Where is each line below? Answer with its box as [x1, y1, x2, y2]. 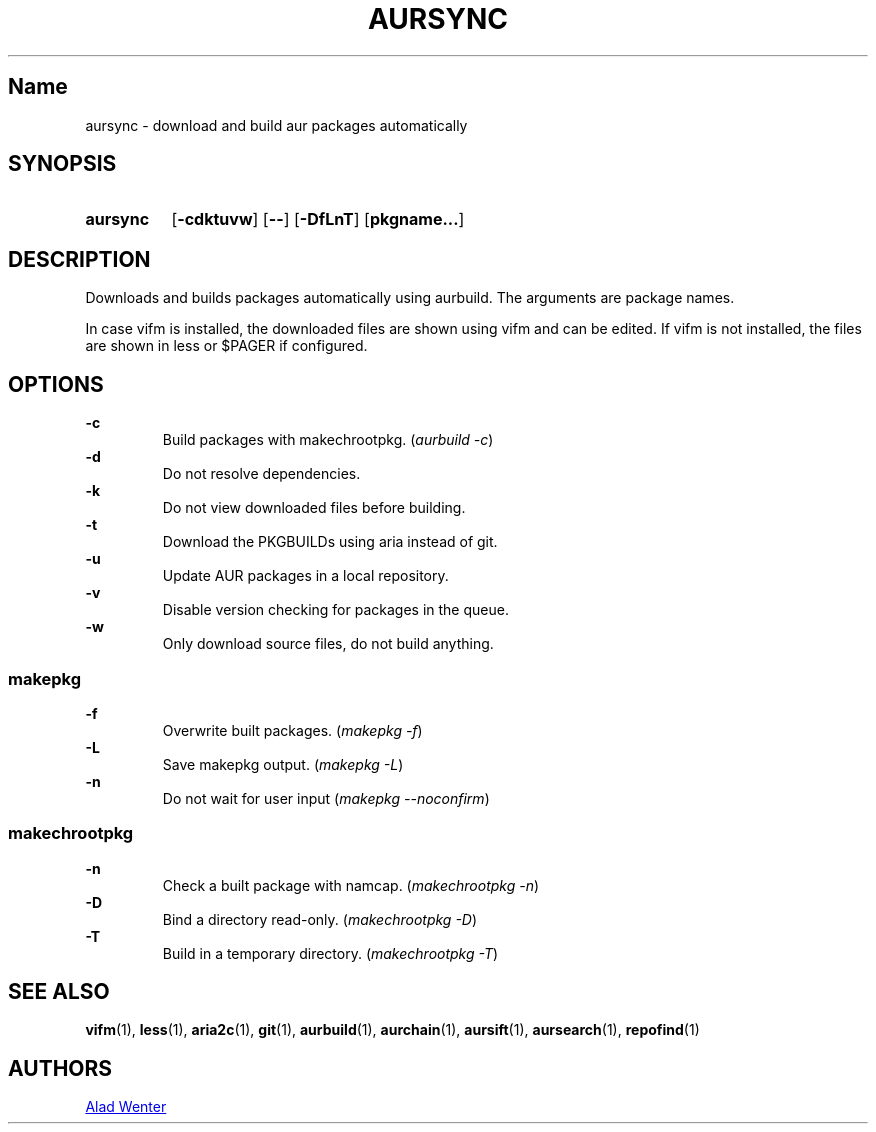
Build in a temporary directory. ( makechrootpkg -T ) [162, 944, 499, 962]
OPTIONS [8, 371, 104, 397]
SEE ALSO [8, 979, 110, 1005]
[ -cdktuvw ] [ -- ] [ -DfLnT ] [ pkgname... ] [171, 209, 465, 230]
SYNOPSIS [8, 151, 117, 177]
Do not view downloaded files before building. [162, 499, 466, 517]
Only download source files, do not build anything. [162, 635, 494, 653]
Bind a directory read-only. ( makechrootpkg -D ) [162, 910, 478, 928]
